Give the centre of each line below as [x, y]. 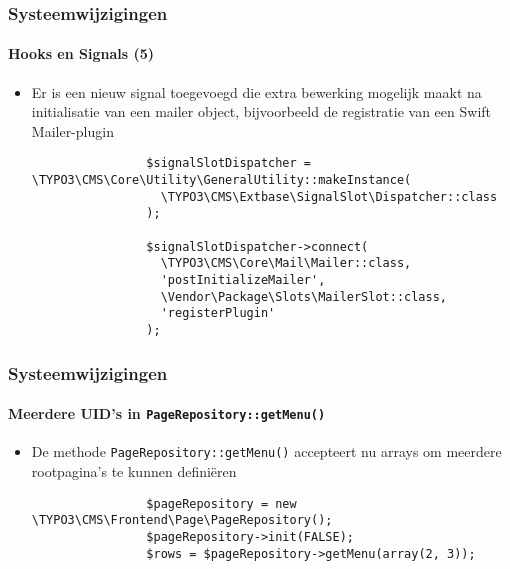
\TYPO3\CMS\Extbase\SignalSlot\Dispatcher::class [329, 196]
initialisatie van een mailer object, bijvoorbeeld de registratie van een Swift [261, 111]
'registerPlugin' [218, 313]
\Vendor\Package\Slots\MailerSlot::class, [304, 296]
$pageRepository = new [221, 503]
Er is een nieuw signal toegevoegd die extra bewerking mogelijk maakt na [256, 91]
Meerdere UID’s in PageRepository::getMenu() [167, 413]
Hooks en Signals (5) [81, 53]
